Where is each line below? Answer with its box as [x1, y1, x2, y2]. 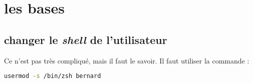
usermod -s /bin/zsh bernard [4, 72, 101, 80]
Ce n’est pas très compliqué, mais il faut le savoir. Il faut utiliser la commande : [4, 55, 249, 65]
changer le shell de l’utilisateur [4, 31, 167, 47]
